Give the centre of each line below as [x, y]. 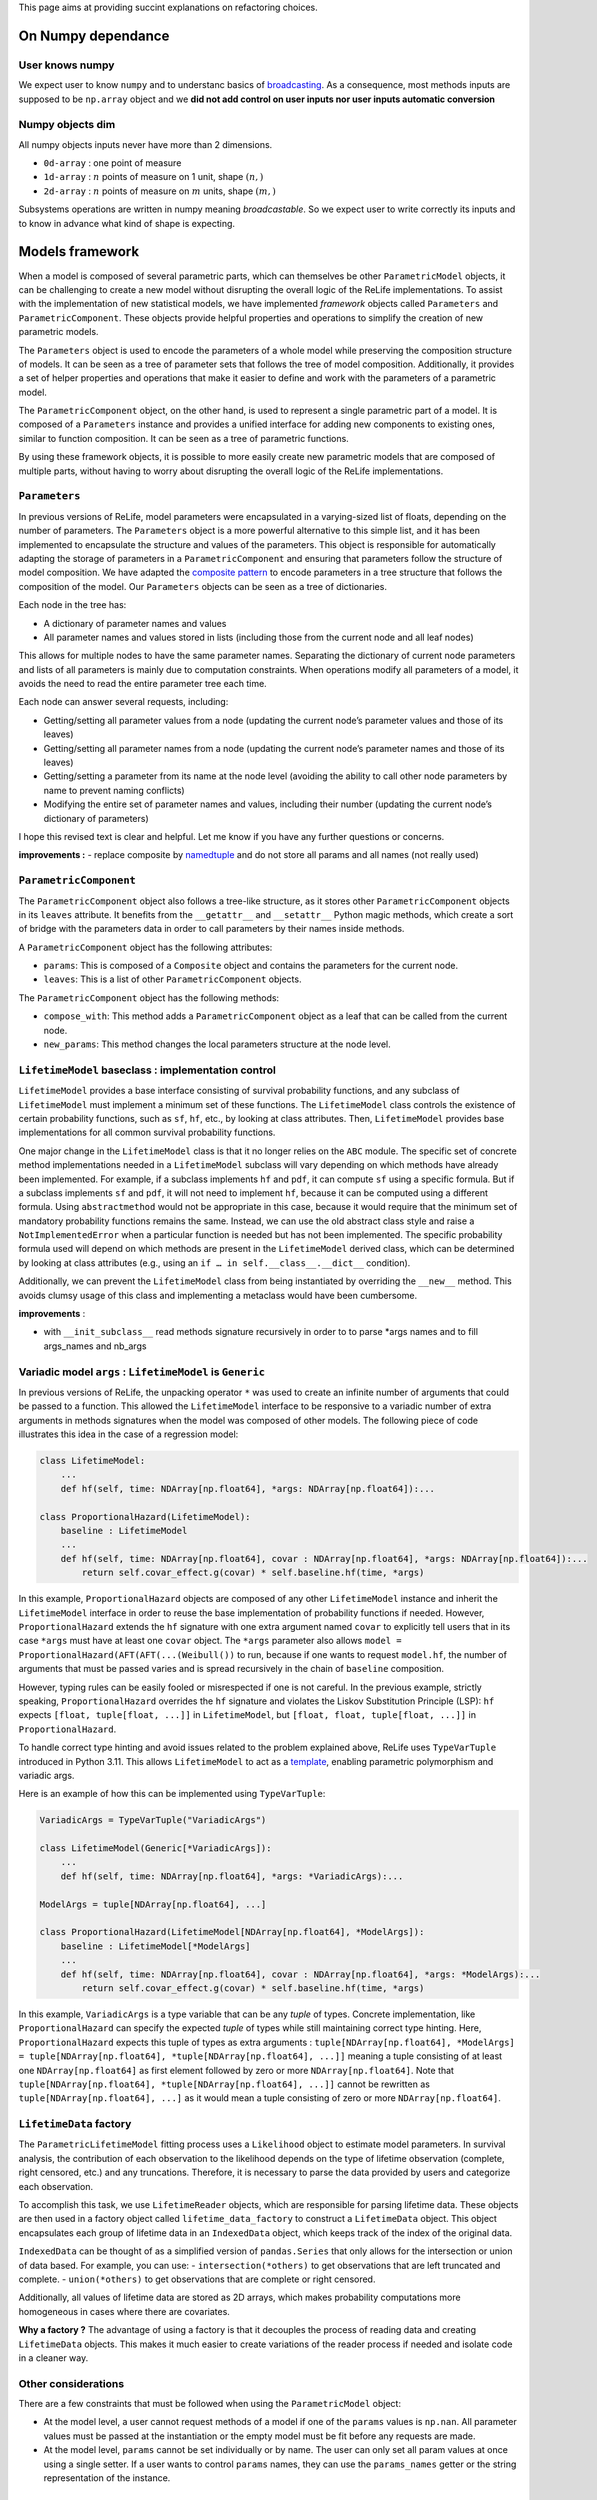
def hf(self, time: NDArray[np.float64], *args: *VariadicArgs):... [232, 1876]
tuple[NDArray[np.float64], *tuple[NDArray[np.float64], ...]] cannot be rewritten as [224, 2084]
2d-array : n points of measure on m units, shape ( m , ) [160, 191]
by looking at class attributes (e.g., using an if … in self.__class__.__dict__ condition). [214, 1262]
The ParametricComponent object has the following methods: [149, 997]
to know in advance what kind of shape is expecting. [126, 223]
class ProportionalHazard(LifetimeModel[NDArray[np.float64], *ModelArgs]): [232, 1932]
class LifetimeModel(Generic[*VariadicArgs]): [155, 1848]
